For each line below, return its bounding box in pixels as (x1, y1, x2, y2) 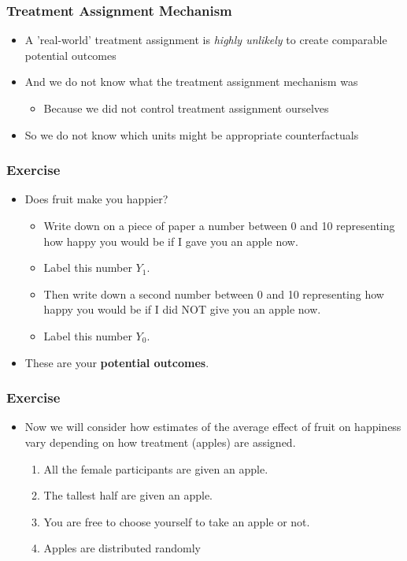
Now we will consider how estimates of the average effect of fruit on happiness (24, 418, 401, 435)
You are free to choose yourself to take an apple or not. (43, 513, 310, 529)
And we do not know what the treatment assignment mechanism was (24, 73, 358, 90)
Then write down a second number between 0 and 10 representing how (43, 285, 384, 302)
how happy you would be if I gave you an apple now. (43, 232, 298, 249)
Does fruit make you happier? (24, 191, 168, 207)
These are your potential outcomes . (24, 354, 209, 370)
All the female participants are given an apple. (43, 460, 268, 477)
